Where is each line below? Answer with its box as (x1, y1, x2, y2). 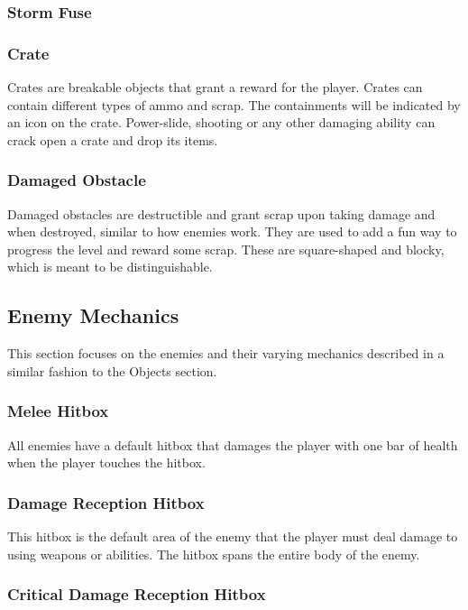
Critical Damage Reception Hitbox (7, 583, 266, 605)
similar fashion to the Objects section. (7, 361, 217, 380)
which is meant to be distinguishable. (7, 257, 213, 276)
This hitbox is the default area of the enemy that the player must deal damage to (7, 527, 458, 546)
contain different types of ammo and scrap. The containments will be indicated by (7, 95, 461, 114)
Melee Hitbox (7, 400, 109, 422)
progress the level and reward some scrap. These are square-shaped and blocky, (7, 239, 445, 258)
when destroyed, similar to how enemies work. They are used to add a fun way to (7, 222, 457, 241)
